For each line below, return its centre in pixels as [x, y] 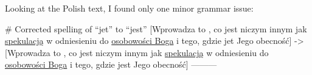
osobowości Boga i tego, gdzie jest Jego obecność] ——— [111, 64]
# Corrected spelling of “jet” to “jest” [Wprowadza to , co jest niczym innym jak [156, 28]
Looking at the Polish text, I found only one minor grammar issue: [129, 8]
